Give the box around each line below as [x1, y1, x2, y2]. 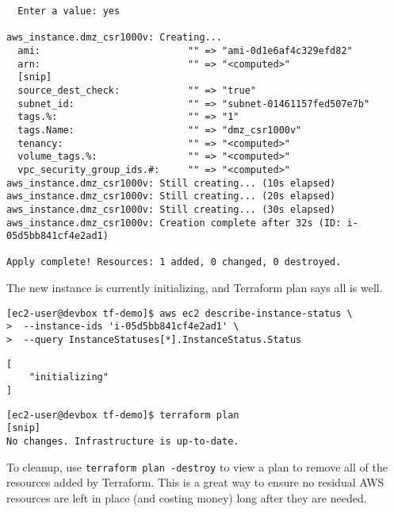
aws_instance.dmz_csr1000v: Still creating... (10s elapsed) [6, 177, 336, 189]
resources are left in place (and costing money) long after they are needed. [6, 489, 367, 506]
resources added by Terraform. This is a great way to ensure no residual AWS [6, 474, 384, 491]
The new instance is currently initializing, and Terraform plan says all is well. [6, 279, 383, 296]
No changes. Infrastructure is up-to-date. [6, 435, 239, 447]
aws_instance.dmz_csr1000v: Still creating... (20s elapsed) [6, 191, 336, 202]
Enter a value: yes [17, 6, 120, 17]
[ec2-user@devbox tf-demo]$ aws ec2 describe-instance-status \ [6, 307, 353, 319]
